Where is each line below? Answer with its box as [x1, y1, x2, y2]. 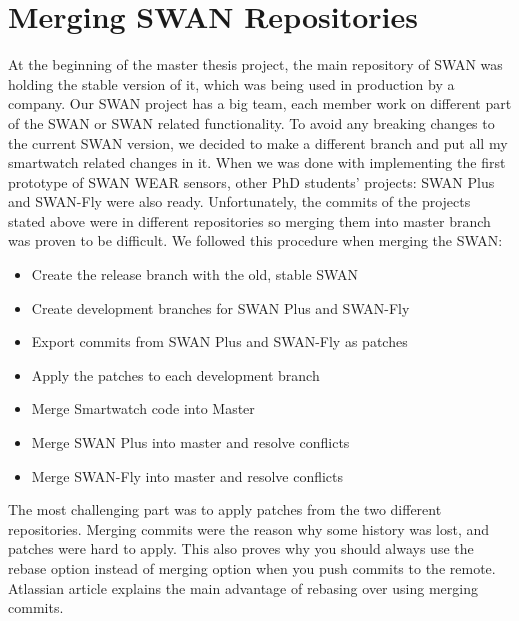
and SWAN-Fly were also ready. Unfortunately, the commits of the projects [8, 191, 471, 212]
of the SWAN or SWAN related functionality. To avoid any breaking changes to [8, 112, 495, 133]
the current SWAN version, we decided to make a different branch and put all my [8, 132, 508, 153]
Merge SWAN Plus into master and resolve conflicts [31, 432, 350, 453]
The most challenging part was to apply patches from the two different [8, 499, 442, 520]
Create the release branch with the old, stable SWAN [31, 264, 358, 285]
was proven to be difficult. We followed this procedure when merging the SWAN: [8, 230, 503, 251]
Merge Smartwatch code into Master [31, 398, 255, 419]
